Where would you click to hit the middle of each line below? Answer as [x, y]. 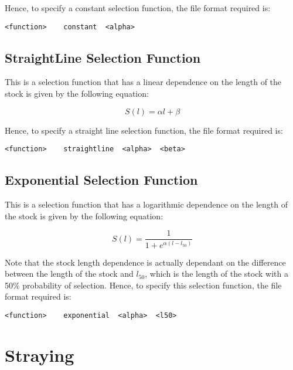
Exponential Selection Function [101, 180]
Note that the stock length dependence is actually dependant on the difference [145, 262]
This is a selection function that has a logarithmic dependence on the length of [146, 204]
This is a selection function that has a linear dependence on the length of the [143, 82]
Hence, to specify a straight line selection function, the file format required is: [144, 130]
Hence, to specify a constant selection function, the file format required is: [138, 8]
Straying [40, 354]
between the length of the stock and [69, 274]
